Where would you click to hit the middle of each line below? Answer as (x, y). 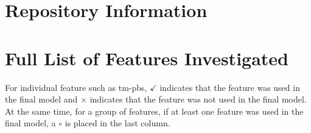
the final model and (41, 99)
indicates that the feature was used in (230, 87)
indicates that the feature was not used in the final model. (198, 99)
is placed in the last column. (117, 123)
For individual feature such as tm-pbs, (76, 87)
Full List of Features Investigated (147, 58)
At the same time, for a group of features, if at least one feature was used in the (154, 111)
